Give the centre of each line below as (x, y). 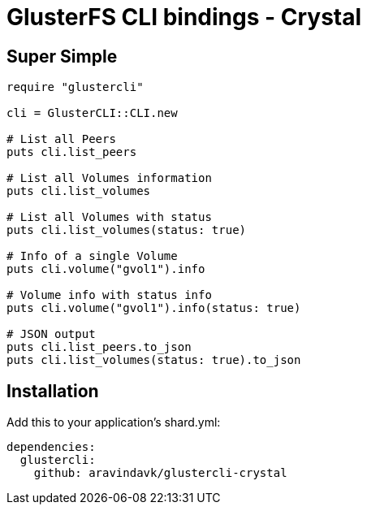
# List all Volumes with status (109, 217)
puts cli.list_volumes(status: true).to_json (154, 360)
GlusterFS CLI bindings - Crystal (184, 17)
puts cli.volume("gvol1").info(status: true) (154, 308)
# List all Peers (61, 139)
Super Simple (62, 56)
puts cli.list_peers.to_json (99, 347)
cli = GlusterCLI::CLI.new (92, 113)
